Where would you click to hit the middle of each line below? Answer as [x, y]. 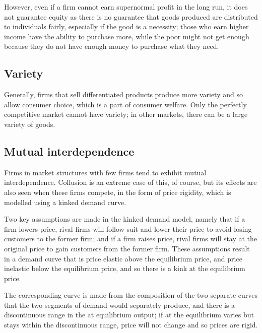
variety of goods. [30, 124]
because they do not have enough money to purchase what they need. [112, 46]
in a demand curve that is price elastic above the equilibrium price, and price [123, 258]
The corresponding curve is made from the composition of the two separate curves [131, 295]
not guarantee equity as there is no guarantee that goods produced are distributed [131, 16]
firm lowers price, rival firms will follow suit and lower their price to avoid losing [128, 228]
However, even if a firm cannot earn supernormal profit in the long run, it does [126, 7]
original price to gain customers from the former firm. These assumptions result [127, 248]
